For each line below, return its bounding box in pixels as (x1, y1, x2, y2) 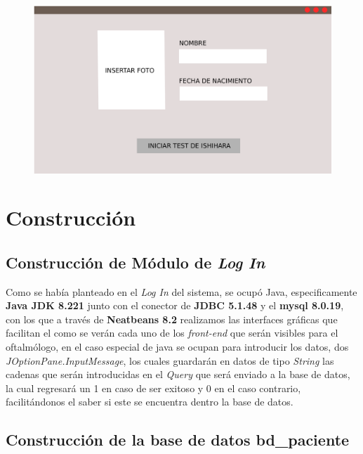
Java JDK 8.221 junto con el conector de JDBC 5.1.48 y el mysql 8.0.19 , (6, 298, 344, 313)
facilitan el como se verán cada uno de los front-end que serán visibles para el (6, 325, 338, 340)
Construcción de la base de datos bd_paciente (6, 429, 350, 450)
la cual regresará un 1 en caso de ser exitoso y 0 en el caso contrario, (6, 380, 301, 395)
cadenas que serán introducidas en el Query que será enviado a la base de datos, (6, 367, 350, 382)
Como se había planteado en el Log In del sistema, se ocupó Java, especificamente (6, 284, 357, 299)
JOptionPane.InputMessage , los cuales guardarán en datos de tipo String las (6, 353, 334, 368)
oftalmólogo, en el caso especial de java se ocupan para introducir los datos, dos (6, 339, 349, 354)
